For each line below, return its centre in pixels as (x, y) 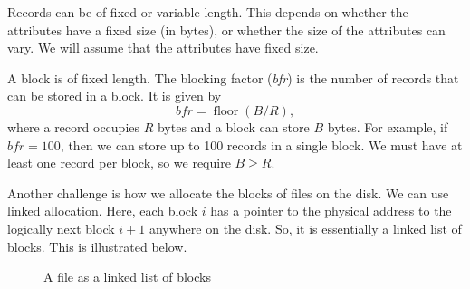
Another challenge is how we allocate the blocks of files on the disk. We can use (228, 193)
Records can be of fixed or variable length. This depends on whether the (208, 12)
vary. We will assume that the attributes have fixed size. (163, 48)
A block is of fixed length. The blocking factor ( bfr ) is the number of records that (233, 77)
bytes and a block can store (233, 126)
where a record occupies (74, 126)
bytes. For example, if (388, 126)
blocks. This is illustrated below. (97, 246)
